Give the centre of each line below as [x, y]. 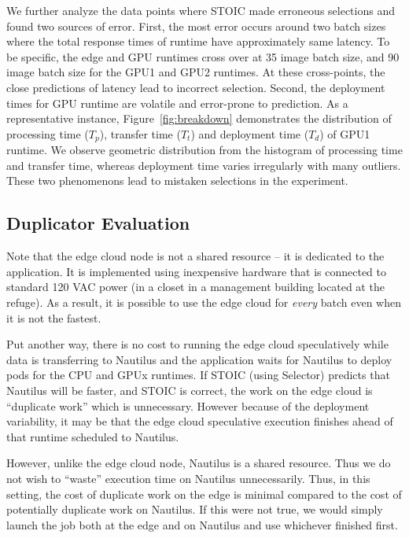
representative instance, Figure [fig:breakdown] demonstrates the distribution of [199, 118]
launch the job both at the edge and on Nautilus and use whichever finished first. [202, 524]
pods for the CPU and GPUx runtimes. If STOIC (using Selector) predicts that [198, 375]
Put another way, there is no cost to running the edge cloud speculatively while [197, 344]
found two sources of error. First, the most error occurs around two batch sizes [196, 26]
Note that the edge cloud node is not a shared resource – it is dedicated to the [195, 256]
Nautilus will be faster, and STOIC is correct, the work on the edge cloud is [190, 390]
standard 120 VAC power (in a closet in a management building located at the [195, 287]
